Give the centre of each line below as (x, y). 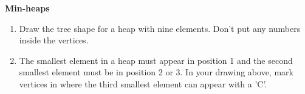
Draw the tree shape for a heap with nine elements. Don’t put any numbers (160, 28)
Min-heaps (27, 8)
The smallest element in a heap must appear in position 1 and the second (156, 60)
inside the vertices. (54, 40)
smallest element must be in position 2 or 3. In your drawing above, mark (156, 72)
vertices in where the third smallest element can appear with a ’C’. (143, 83)
